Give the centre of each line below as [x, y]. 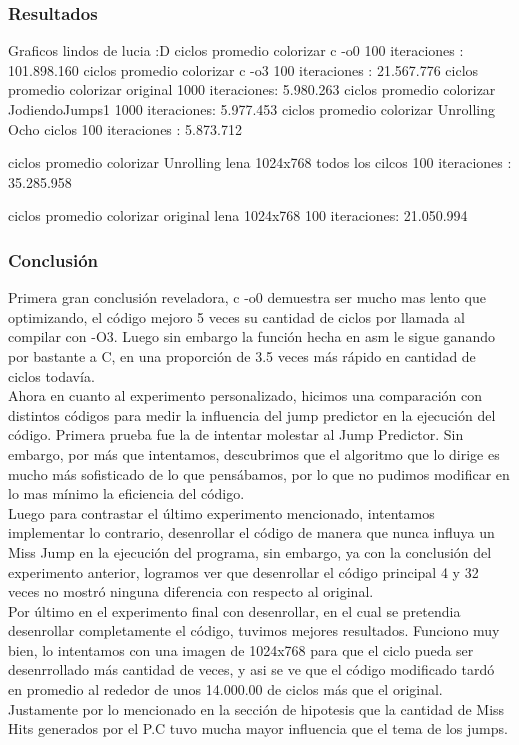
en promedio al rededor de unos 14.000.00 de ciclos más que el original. [225, 689]
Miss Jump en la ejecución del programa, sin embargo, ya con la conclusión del [250, 551]
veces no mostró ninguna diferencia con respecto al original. [191, 591]
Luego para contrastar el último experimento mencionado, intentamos [221, 512]
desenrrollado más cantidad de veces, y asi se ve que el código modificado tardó [251, 669]
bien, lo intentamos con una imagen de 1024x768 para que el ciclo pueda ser [241, 649]
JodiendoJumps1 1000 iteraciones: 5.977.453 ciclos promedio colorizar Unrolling [251, 109]
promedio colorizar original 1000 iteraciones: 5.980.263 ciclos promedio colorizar [252, 89]
